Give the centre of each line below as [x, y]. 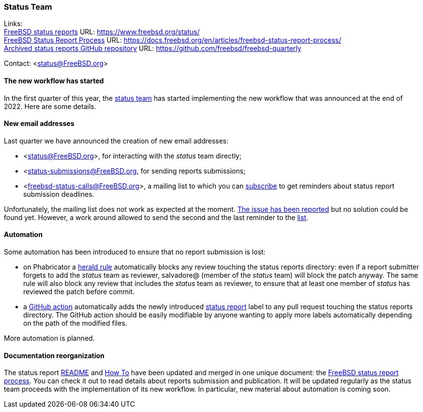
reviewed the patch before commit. [79, 292]
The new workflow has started [54, 80]
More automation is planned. [49, 338]
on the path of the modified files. [75, 323]
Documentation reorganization [54, 355]
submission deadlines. [59, 194]
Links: [13, 24]
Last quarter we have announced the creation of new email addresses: [116, 141]
